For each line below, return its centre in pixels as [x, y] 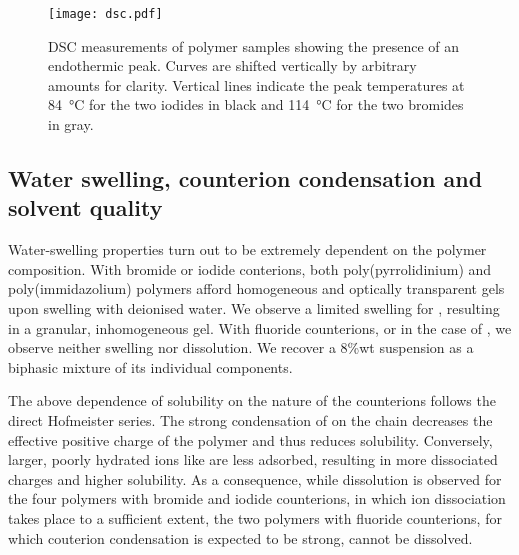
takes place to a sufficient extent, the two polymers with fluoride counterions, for [255, 517]
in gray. [71, 124]
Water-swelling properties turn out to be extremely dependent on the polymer [247, 249]
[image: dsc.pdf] [105, 14]
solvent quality [85, 207]
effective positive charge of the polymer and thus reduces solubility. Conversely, [250, 439]
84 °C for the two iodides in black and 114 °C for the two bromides [256, 104]
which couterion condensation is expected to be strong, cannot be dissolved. [240, 537]
